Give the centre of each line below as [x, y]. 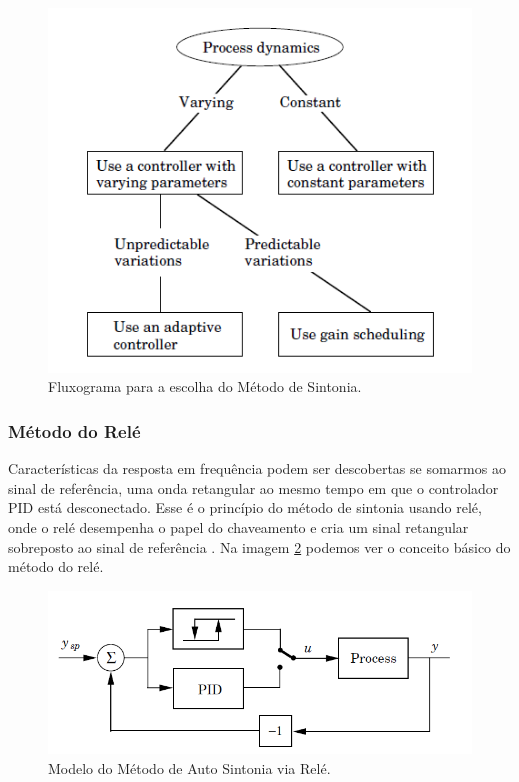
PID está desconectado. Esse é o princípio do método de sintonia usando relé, [245, 507]
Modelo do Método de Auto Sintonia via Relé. [189, 768]
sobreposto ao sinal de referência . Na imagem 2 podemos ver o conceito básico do [259, 546]
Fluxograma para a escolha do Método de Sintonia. [205, 386]
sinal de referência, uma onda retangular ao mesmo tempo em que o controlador [253, 487]
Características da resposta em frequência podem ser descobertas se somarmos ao [257, 468]
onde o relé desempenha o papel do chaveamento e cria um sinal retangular [238, 527]
